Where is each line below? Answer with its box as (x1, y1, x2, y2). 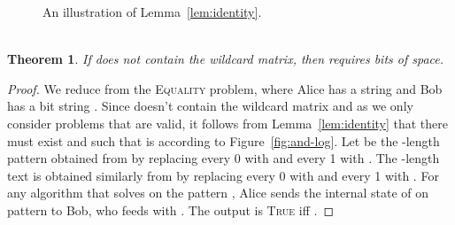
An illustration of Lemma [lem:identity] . (42, 3, 262, 20)
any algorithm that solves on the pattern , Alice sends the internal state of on (7, 183, 429, 202)
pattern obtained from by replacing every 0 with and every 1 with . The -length (7, 149, 440, 167)
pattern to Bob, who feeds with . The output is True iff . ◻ (7, 200, 335, 219)
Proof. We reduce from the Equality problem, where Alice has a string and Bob (7, 79, 443, 97)
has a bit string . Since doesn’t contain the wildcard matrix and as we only (7, 97, 413, 115)
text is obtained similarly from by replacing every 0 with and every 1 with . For (7, 166, 439, 184)
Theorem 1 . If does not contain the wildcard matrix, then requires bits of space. (7, 50, 444, 68)
